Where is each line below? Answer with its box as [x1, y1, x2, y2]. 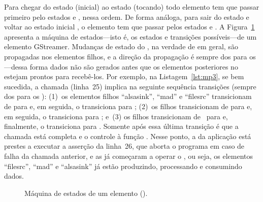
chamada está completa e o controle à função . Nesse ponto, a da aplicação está [4, 130, 251, 141]
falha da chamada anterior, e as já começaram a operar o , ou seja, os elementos [4, 150, 253, 161]
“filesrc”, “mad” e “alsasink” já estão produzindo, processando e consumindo [4, 160, 242, 171]
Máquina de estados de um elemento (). [24, 187, 148, 198]
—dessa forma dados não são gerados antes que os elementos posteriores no [4, 61, 238, 72]
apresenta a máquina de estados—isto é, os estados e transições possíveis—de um [4, 31, 257, 42]
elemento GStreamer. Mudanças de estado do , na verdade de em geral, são [4, 41, 238, 52]
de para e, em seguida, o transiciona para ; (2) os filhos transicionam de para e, [4, 100, 252, 111]
